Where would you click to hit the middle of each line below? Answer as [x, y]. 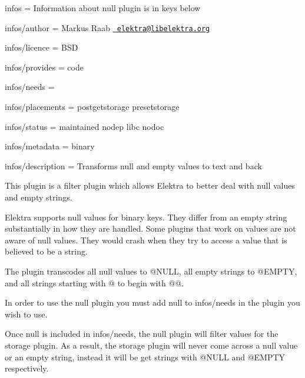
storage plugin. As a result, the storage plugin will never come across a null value [151, 345]
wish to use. [26, 314]
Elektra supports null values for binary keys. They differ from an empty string [146, 217]
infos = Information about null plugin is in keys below [103, 8]
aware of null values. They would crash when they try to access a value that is [146, 240]
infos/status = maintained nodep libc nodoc [84, 126]
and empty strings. [39, 197]
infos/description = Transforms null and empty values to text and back [133, 165]
